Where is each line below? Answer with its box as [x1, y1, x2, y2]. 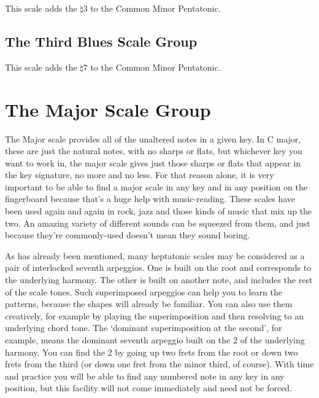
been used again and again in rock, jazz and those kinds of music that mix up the [5, 205, 312, 217]
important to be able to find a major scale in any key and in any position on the [5, 180, 307, 193]
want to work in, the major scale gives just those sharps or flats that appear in [5, 156, 301, 169]
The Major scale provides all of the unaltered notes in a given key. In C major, [5, 132, 301, 145]
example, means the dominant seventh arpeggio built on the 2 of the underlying [5, 334, 305, 346]
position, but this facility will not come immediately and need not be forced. [5, 381, 293, 394]
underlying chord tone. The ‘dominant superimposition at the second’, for [5, 321, 282, 334]
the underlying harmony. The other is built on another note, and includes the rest [5, 273, 313, 286]
